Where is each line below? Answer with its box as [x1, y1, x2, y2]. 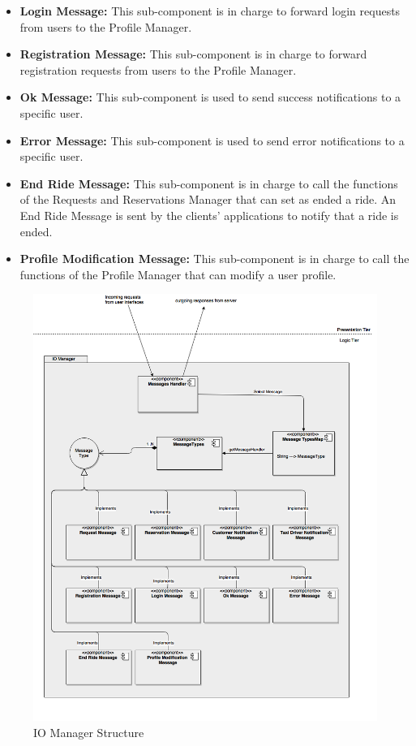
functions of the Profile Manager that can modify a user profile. [19, 265, 337, 282]
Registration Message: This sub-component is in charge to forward [19, 45, 367, 63]
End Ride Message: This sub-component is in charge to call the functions [19, 175, 398, 192]
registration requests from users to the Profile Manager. [19, 61, 297, 78]
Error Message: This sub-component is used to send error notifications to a [19, 132, 405, 149]
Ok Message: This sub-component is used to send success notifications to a [19, 88, 401, 106]
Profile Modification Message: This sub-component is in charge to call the [19, 250, 410, 267]
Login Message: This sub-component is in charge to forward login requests [19, 2, 401, 19]
